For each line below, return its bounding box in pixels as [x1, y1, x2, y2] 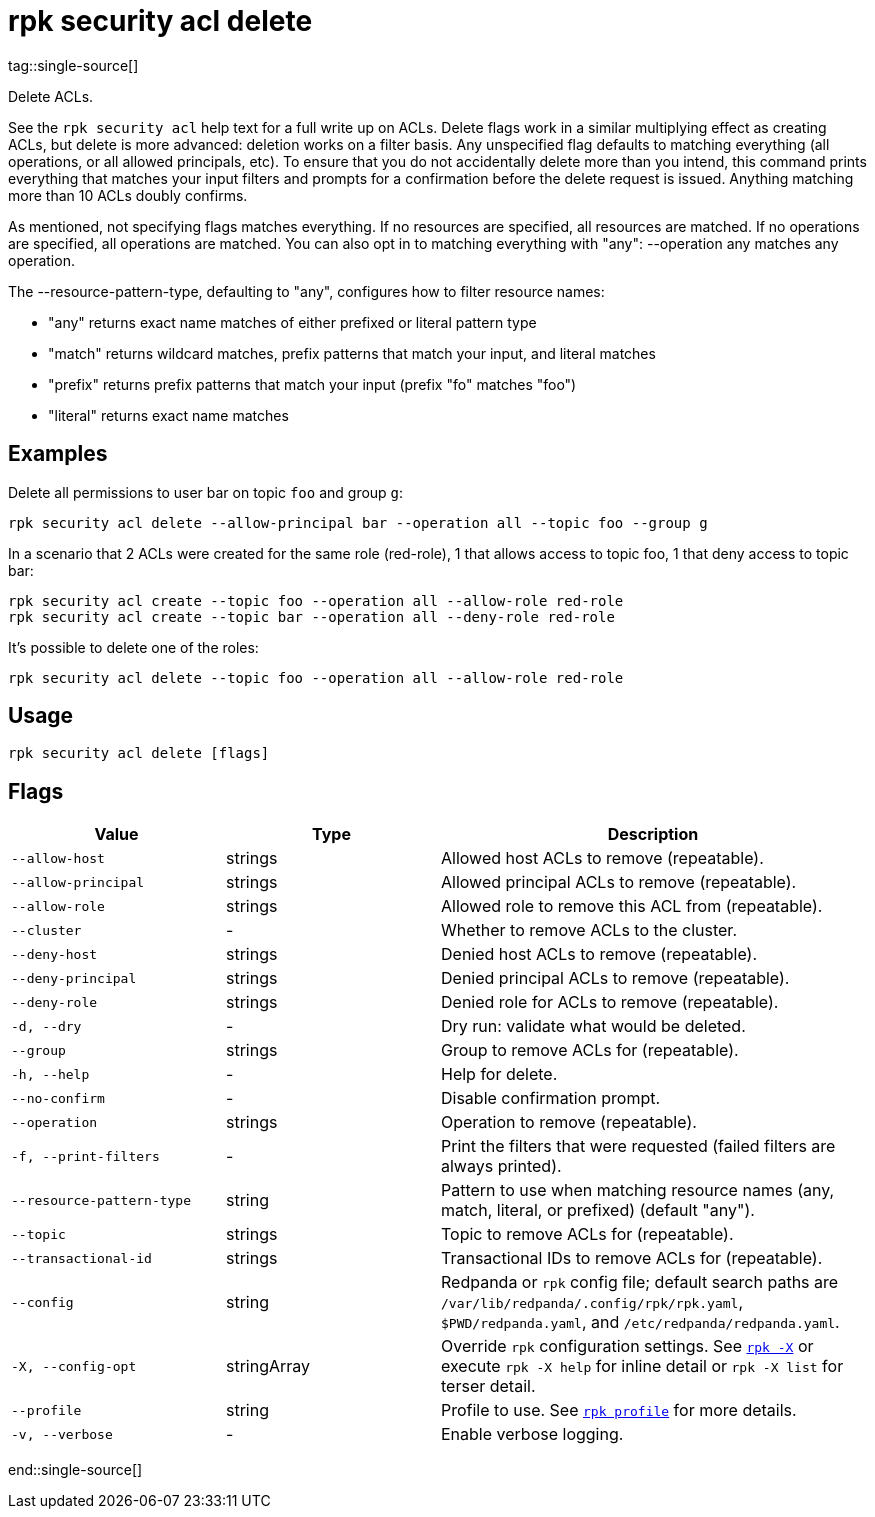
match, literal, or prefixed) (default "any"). [441, 1200, 755, 1221]
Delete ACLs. [8, 87, 94, 105]
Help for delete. [441, 1064, 558, 1085]
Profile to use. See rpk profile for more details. [441, 1400, 797, 1421]
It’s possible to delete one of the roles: [8, 638, 259, 656]
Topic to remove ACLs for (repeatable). [441, 1224, 734, 1245]
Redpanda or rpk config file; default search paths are [441, 1272, 839, 1293]
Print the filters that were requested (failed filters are [441, 1136, 836, 1157]
